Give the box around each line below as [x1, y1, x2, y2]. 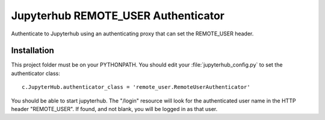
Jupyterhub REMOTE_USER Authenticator [11, 9, 225, 22]
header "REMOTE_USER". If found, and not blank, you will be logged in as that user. [11, 106, 218, 113]
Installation [11, 46, 54, 56]
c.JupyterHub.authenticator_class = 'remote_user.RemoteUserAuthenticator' [22, 84, 250, 91]
